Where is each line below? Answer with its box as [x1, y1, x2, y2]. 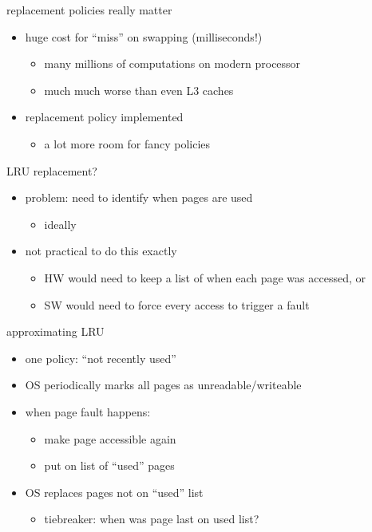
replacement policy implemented [25, 108, 184, 125]
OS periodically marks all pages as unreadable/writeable [25, 376, 302, 393]
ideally [44, 215, 77, 232]
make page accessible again [44, 430, 176, 447]
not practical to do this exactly [25, 242, 177, 259]
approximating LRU [6, 323, 105, 340]
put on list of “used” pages [44, 457, 175, 474]
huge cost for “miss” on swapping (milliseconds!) [25, 28, 263, 45]
